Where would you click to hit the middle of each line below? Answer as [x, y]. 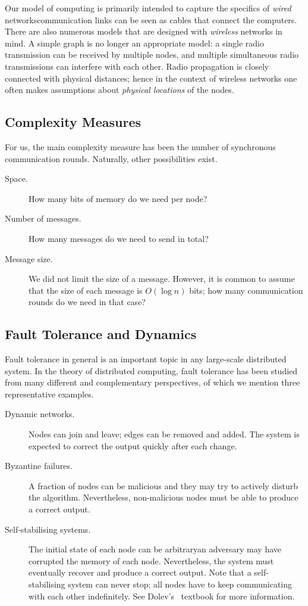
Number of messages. [43, 218]
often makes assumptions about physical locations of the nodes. [120, 90]
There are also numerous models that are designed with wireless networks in [144, 31]
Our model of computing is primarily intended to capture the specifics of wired [148, 8]
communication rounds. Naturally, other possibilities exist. [111, 158]
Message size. [29, 258]
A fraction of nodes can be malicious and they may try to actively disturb [164, 485]
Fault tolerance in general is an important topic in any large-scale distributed [146, 359]
